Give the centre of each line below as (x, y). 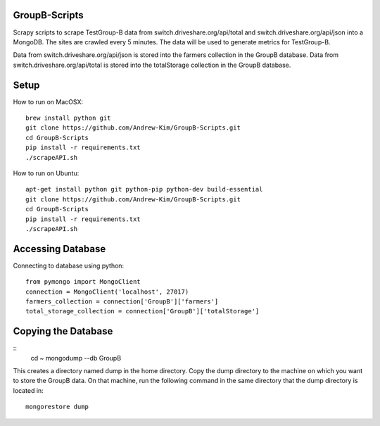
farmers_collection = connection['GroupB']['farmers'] (122, 301)
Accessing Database (59, 249)
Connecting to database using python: (69, 265)
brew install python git (68, 118)
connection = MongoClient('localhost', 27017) (107, 292)
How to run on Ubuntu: (46, 173)
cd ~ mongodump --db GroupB (76, 358)
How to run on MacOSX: (48, 101)
